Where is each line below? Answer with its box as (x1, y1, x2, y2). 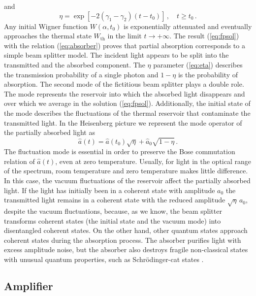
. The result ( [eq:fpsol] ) (169, 31, 239, 41)
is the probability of (178, 69, 238, 79)
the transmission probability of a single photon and (4, 69, 159, 79)
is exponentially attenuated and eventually (124, 21, 252, 31)
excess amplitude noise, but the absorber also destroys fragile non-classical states (4, 244, 248, 255)
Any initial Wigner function (4, 21, 88, 31)
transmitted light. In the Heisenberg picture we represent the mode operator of (4, 117, 242, 128)
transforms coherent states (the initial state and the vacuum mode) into (4, 215, 221, 226)
